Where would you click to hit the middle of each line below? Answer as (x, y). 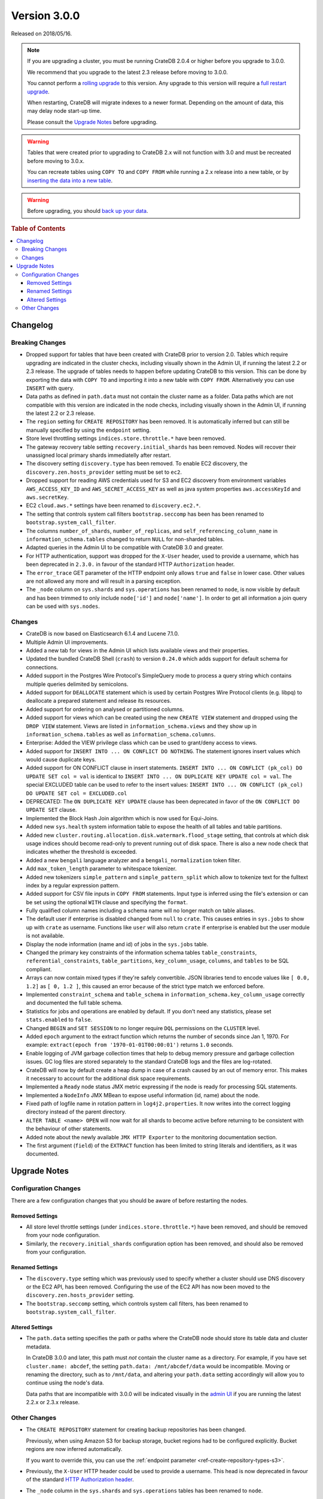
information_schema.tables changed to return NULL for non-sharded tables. (125, 539)
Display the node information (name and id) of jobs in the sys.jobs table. (117, 944)
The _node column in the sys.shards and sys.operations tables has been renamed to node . (144, 1491)
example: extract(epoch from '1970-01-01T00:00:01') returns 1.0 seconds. (129, 1045)
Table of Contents (38, 228)
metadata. (38, 1347)
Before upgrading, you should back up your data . (88, 211)
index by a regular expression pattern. (73, 885)
